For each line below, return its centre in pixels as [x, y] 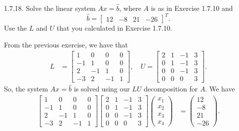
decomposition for [171, 89]
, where [130, 8]
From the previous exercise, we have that [66, 44]
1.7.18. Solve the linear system [50, 8]
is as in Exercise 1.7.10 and [192, 8]
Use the [16, 28]
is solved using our [102, 89]
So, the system [26, 89]
